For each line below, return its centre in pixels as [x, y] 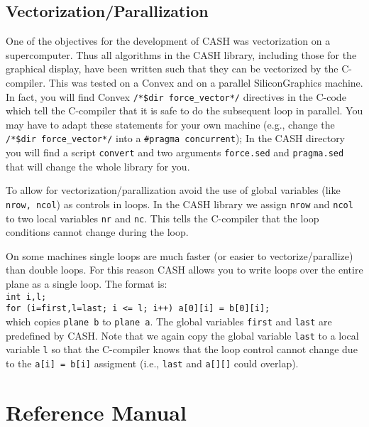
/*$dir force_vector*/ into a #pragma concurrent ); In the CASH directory [176, 138]
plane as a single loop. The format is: [87, 284]
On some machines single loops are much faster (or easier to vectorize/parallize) [180, 255]
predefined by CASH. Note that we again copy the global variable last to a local [182, 335]
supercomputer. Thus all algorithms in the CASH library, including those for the [181, 54]
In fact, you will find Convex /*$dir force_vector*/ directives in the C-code [176, 96]
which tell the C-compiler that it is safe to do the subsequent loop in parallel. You [184, 110]
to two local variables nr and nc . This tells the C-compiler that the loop [163, 218]
